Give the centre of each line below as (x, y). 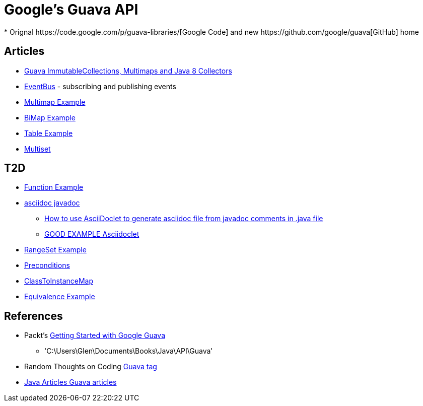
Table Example (49, 133)
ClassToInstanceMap (59, 281)
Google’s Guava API (71, 10)
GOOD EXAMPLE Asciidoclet (92, 234)
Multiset (38, 149)
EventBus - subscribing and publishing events (100, 86)
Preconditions (47, 265)
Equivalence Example (60, 297)
